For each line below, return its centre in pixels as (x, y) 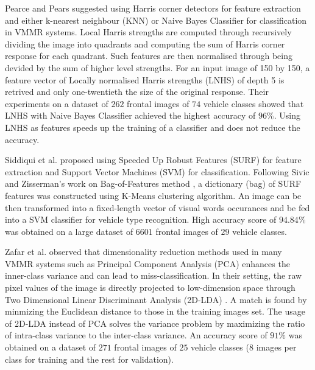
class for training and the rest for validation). (89, 359)
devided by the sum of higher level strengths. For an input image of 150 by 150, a (157, 67)
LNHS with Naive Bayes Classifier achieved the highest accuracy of (130, 115)
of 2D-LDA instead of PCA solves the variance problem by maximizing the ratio (155, 323)
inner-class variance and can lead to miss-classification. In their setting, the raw (154, 275)
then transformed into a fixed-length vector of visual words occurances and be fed (157, 207)
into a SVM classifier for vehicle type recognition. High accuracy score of (141, 219)
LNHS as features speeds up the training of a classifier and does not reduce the (153, 127)
